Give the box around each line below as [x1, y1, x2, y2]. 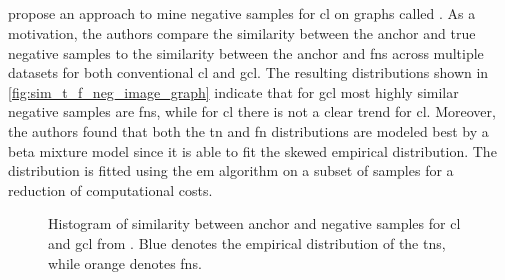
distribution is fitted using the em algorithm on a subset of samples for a [8, 160, 454, 181]
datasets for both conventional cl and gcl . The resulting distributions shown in [8, 62, 489, 83]
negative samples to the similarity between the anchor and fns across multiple [8, 42, 484, 63]
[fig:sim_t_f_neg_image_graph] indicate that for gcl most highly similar [8, 81, 459, 102]
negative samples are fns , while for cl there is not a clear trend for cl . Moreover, [8, 101, 496, 122]
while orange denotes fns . [48, 252, 202, 273]
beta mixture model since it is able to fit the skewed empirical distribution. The [8, 140, 497, 161]
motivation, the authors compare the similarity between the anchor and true [8, 22, 476, 43]
